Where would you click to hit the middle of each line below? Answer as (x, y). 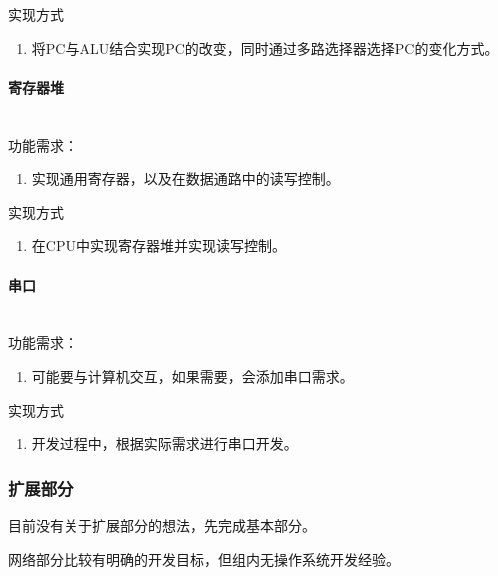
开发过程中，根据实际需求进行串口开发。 (164, 443)
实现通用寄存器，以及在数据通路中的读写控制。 (185, 178)
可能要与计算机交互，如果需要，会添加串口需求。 (192, 375)
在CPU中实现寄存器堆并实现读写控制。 (158, 245)
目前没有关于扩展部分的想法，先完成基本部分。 (162, 524)
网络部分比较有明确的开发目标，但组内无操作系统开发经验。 (204, 558)
